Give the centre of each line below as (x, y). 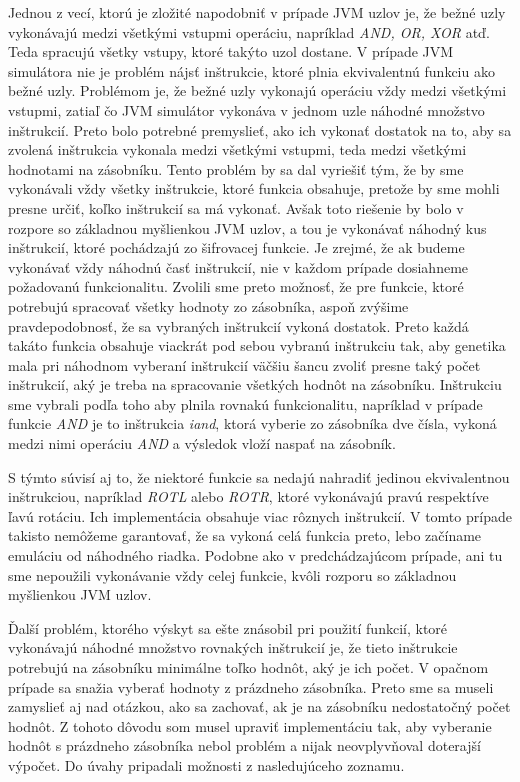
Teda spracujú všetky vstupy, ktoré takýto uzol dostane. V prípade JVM (231, 51)
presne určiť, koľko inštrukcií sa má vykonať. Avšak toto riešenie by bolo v (236, 207)
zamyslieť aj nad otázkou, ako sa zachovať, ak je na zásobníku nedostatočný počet (259, 706)
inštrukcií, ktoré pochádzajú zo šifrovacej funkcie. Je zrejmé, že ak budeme (236, 247)
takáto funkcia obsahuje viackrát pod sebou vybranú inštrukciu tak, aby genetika (257, 345)
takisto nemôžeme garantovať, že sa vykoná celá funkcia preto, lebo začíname (245, 535)
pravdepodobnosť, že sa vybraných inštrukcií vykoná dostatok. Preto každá (238, 325)
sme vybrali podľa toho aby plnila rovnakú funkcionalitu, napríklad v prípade (245, 403)
